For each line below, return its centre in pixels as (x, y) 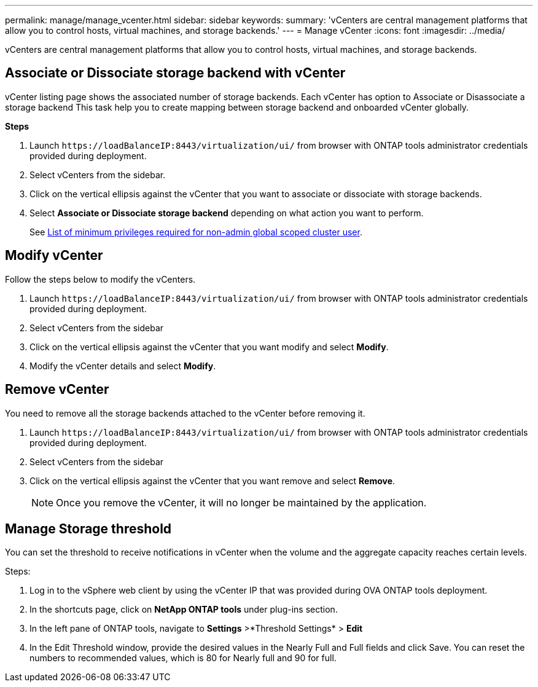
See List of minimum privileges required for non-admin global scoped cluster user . (196, 232)
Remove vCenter (57, 390)
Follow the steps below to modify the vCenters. (100, 279)
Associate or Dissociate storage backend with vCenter (175, 73)
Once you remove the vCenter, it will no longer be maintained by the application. (241, 502)
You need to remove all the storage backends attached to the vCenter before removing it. (185, 413)
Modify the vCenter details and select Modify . (123, 366)
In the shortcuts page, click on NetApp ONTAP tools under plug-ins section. (184, 610)
